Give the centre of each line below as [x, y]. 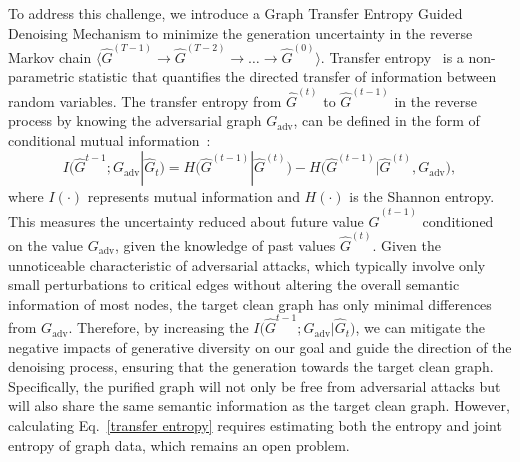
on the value [46, 244]
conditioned [458, 220]
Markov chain [50, 56]
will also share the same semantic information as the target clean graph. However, [259, 405]
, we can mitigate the [420, 327]
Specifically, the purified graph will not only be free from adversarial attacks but [254, 385]
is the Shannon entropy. [422, 196]
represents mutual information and [193, 196]
